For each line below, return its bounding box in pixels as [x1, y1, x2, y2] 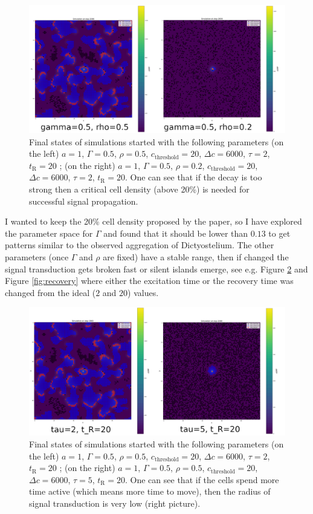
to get [268, 226, 291, 239]
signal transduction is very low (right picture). [29, 496, 201, 509]
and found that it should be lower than [103, 226, 248, 239]
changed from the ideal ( [5, 286, 96, 298]
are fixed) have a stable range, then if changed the [103, 250, 289, 263]
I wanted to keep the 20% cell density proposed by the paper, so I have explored [5, 215, 302, 228]
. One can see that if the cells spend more [125, 473, 279, 486]
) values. [127, 286, 159, 298]
